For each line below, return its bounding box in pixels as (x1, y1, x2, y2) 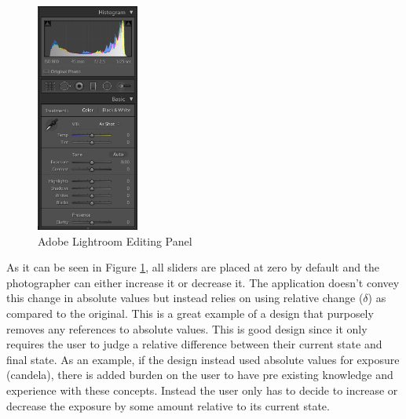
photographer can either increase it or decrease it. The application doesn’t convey (6, 274, 400, 290)
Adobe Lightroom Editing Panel (38, 232, 192, 249)
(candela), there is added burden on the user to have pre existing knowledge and (6, 366, 393, 383)
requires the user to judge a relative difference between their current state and (6, 336, 382, 352)
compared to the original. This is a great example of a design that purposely (6, 304, 374, 321)
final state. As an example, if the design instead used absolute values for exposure (6, 351, 400, 367)
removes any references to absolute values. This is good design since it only (6, 320, 368, 337)
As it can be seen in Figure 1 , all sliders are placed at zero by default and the (6, 259, 380, 275)
